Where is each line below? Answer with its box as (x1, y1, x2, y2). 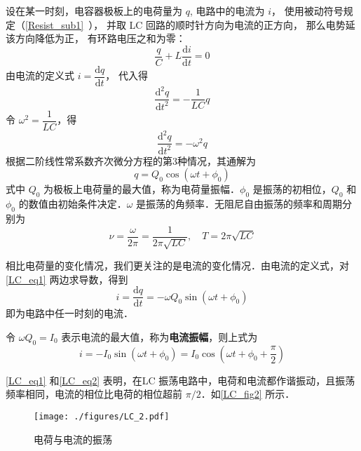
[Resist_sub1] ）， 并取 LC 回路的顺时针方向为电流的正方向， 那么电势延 (25, 17, 355, 32)
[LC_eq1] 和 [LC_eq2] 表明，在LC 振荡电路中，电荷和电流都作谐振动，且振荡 (6, 372, 355, 387)
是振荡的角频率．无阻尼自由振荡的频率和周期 (136, 196, 343, 211)
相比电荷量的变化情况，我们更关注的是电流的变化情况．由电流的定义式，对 (6, 258, 349, 273)
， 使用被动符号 (271, 4, 343, 18)
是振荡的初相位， (252, 182, 332, 196)
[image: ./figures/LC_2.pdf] (34, 411, 170, 422)
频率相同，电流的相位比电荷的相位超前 (6, 386, 182, 401)
